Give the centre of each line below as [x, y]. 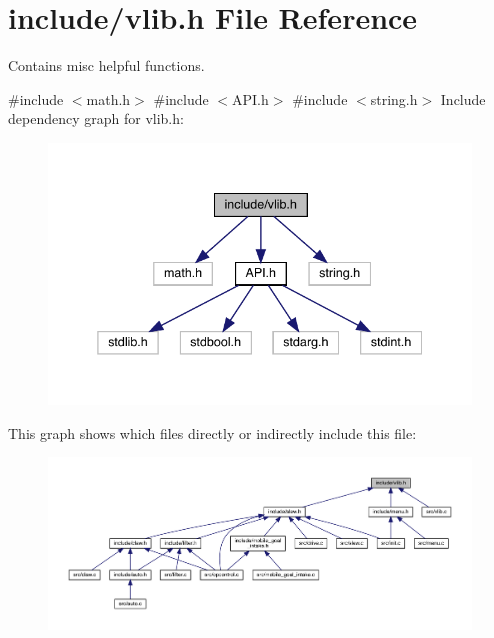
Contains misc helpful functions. [106, 65]
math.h [108, 98]
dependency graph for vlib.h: [96, 118]
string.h [394, 98]
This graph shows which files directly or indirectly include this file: [212, 432]
